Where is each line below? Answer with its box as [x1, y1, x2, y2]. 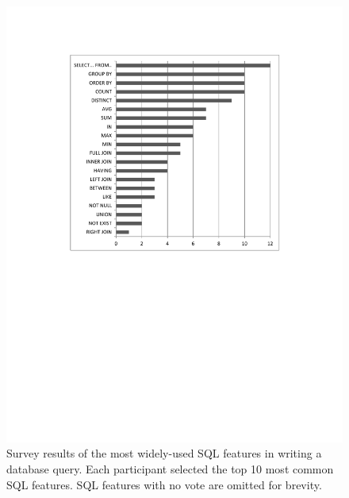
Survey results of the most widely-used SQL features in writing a [6, 445, 322, 461]
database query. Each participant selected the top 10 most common [6, 461, 334, 477]
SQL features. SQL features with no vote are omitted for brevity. [6, 476, 322, 492]
